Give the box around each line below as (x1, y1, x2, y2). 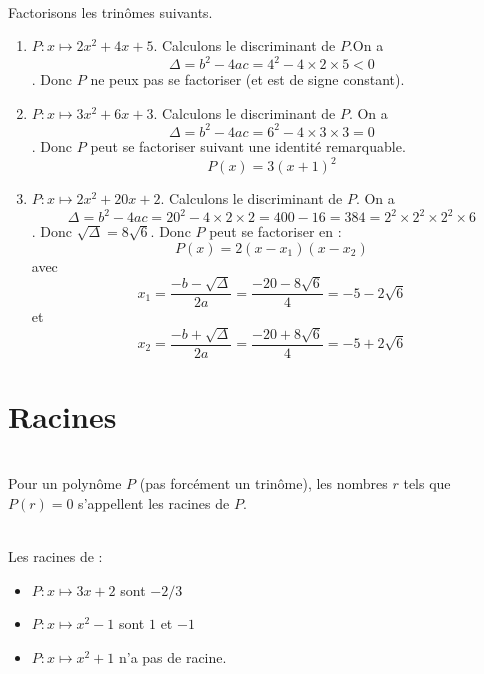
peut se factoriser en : (209, 221, 342, 242)
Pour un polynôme (8, 473, 122, 494)
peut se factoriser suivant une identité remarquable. (90, 135, 406, 156)
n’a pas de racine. (118, 646, 227, 667)
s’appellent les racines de (78, 492, 230, 513)
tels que (403, 473, 451, 494)
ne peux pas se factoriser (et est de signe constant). (90, 69, 405, 90)
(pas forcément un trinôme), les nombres (139, 473, 388, 494)
